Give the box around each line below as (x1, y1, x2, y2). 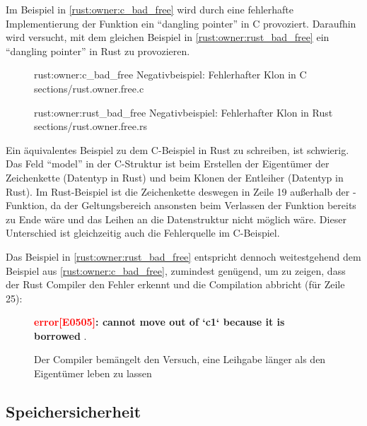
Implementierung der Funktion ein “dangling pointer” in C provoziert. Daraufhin (6, 16, 356, 30)
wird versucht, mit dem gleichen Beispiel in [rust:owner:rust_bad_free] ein (6, 30, 330, 45)
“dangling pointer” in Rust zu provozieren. (6, 43, 190, 58)
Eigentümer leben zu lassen (34, 366, 152, 381)
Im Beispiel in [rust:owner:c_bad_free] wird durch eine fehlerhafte (6, 2, 294, 16)
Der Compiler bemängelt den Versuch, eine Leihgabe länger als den (34, 352, 326, 367)
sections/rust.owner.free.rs (34, 119, 147, 134)
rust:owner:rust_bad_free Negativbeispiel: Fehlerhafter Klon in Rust (34, 105, 333, 119)
